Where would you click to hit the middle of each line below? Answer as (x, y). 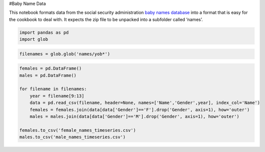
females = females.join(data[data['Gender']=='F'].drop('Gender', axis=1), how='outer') (140, 110)
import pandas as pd (44, 32)
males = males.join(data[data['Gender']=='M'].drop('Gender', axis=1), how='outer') (135, 117)
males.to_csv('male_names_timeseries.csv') (73, 137)
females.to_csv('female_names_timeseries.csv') (78, 130)
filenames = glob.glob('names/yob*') (65, 54)
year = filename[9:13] (57, 96)
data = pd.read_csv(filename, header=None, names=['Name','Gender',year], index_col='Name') (145, 103)
